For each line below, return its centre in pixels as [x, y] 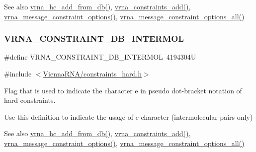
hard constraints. [30, 100]
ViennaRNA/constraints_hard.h [92, 74]
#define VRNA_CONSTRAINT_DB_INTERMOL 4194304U [100, 57]
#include [18, 74]
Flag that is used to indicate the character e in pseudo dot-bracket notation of [123, 90]
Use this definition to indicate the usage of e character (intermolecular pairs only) [128, 116]
